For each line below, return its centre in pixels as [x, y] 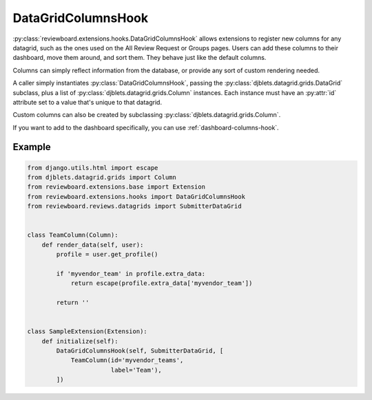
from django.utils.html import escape [93, 168]
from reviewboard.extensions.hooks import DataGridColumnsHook [136, 197]
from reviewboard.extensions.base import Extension [116, 187]
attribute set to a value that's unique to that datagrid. [87, 102]
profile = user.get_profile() [107, 254]
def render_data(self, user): [93, 245]
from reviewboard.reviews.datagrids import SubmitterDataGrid [134, 206]
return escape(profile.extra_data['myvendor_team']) [162, 283]
